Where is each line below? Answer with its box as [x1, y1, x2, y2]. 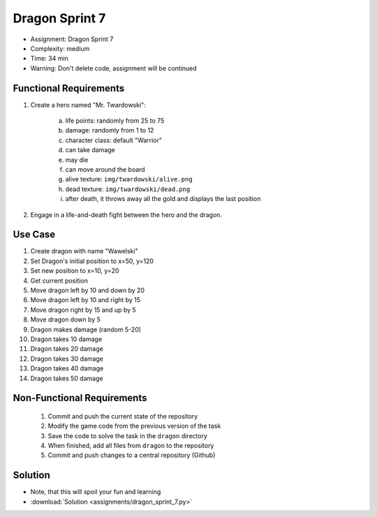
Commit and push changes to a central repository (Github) [47, 451, 216, 460]
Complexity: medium [30, 44, 90, 52]
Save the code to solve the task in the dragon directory [47, 431, 207, 440]
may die [65, 156, 89, 164]
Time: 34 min [30, 54, 69, 63]
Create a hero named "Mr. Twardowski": [30, 100, 146, 109]
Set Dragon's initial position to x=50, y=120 [30, 257, 154, 265]
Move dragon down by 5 [30, 315, 101, 324]
